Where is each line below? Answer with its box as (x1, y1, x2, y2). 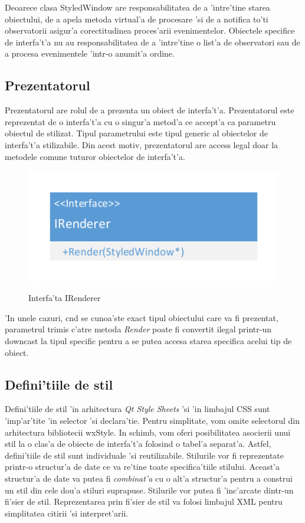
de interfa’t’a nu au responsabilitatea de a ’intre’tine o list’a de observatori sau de (5, 35, 300, 48)
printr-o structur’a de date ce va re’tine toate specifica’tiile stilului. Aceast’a (5, 460, 280, 473)
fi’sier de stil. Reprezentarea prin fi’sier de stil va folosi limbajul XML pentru (5, 495, 283, 508)
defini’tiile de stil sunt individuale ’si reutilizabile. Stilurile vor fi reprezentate (5, 449, 284, 461)
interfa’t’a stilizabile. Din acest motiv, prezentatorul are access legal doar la (5, 138, 278, 151)
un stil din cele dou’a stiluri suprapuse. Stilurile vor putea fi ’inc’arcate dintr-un (5, 483, 294, 496)
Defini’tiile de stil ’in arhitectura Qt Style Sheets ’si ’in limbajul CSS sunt (5, 403, 270, 415)
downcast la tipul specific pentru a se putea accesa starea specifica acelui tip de (5, 335, 292, 347)
